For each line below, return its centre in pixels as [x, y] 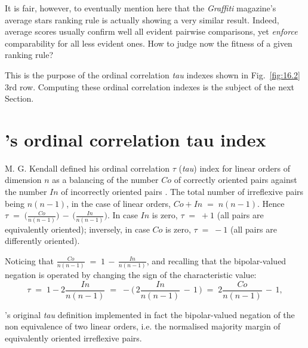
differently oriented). [42, 241]
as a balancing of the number [105, 180]
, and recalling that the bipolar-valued [216, 260]
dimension [23, 180]
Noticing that [30, 260]
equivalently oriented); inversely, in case [77, 229]
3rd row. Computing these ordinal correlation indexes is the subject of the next [150, 86]
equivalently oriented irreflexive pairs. [73, 338]
